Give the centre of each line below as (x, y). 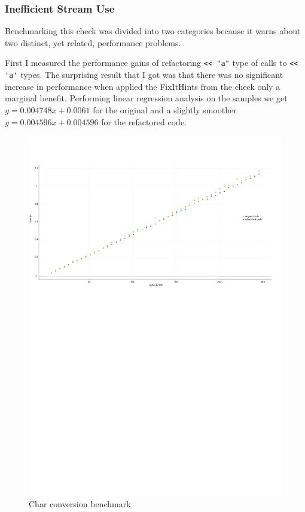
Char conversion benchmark (80, 503)
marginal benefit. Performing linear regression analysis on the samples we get (146, 98)
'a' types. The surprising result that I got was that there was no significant (144, 75)
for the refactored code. (144, 121)
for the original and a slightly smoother (165, 109)
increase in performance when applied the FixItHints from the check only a (143, 86)
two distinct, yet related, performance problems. (93, 42)
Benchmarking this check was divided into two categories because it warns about (153, 31)
